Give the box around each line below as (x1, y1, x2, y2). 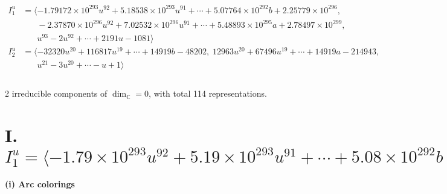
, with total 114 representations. (149, 87, 267, 100)
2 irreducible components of (5, 87, 108, 100)
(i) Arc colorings (5, 178, 75, 190)
